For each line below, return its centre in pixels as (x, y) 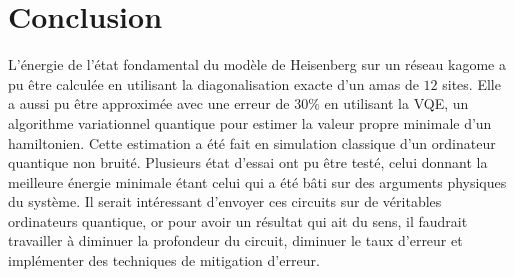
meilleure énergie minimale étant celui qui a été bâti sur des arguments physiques (257, 181)
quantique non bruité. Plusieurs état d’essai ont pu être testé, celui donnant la (248, 162)
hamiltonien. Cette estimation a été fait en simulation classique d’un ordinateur (252, 142)
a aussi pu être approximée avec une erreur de (149, 103)
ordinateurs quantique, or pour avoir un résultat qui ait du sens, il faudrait (238, 220)
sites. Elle (471, 83)
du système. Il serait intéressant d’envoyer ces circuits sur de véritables (225, 201)
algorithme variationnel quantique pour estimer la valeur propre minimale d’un (250, 122)
